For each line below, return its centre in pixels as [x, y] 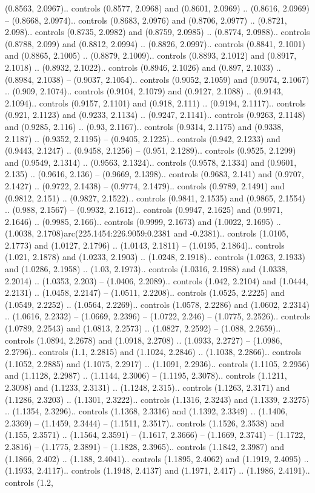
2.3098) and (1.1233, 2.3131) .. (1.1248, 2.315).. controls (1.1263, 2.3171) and [148, 387]
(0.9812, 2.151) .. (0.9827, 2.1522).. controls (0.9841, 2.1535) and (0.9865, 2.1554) [155, 198]
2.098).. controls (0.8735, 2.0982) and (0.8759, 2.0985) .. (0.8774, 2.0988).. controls [157, 32]
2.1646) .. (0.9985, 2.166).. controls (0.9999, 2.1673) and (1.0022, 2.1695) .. [143, 221]
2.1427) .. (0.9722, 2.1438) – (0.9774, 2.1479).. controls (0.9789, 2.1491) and [145, 185]
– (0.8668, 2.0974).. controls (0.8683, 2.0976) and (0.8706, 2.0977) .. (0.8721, [146, 20]
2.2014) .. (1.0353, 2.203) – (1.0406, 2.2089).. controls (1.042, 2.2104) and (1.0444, [157, 280]
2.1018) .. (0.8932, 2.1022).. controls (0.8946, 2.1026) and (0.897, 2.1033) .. [143, 67]
